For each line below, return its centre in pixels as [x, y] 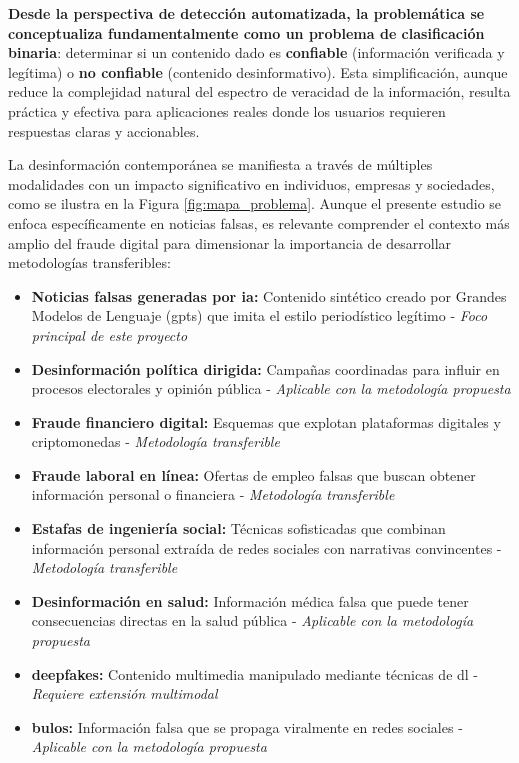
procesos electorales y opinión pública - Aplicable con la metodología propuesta [271, 388]
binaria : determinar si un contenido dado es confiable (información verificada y [256, 52]
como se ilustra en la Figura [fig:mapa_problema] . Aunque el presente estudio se [255, 203]
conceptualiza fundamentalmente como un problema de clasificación [246, 32]
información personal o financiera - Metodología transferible [213, 494]
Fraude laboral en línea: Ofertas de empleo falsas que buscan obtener [253, 474]
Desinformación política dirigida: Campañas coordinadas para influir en [265, 368]
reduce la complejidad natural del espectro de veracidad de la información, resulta [259, 91]
